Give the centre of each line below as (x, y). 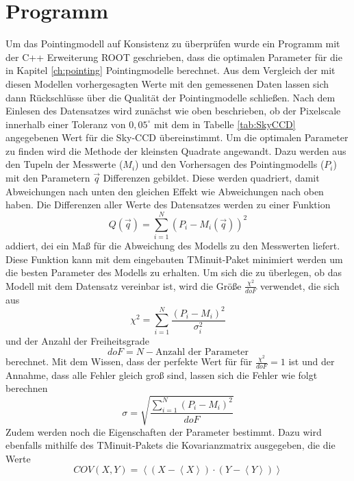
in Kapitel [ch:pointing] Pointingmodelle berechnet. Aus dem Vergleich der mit (170, 70)
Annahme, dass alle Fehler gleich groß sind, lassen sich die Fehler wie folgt (162, 374)
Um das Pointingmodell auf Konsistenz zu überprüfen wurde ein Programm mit (173, 44)
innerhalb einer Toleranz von (66, 124)
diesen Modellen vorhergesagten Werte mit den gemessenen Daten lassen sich (167, 83)
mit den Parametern (48, 178)
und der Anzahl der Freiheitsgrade (78, 341)
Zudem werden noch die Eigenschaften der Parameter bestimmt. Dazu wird (164, 431)
